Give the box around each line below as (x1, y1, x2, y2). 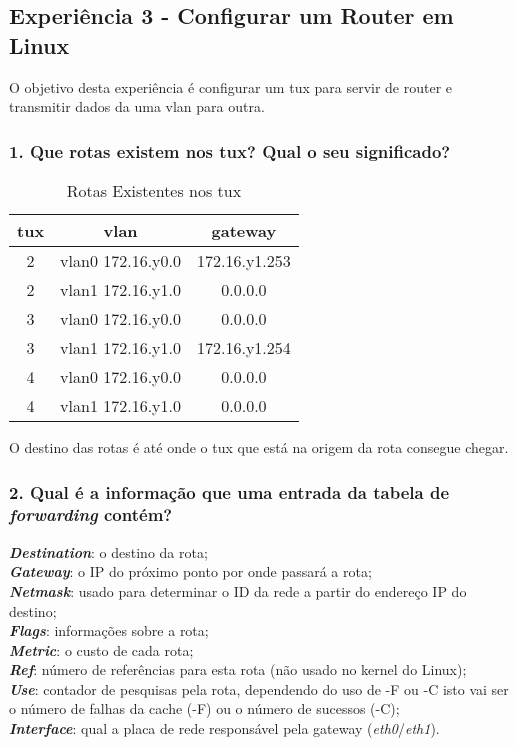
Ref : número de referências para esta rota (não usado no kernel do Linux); (9, 659, 467, 680)
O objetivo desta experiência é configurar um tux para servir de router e (9, 76, 453, 97)
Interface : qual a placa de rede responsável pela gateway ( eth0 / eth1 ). (9, 718, 440, 739)
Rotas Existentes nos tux (66, 179, 242, 202)
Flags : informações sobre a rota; (9, 620, 209, 641)
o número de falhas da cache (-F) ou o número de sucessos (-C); (9, 698, 400, 719)
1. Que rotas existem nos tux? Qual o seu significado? (9, 138, 451, 163)
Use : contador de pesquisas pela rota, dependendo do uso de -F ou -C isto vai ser (9, 678, 509, 699)
